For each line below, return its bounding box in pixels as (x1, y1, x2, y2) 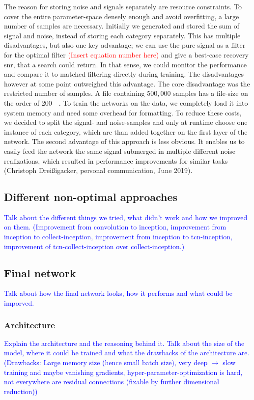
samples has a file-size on (173, 88, 248, 98)
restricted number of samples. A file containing (4, 88, 145, 98)
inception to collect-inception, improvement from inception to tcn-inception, (4, 231, 232, 242)
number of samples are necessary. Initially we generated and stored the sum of (4, 21, 239, 31)
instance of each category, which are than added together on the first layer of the (4, 126, 248, 137)
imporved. (4, 298, 34, 308)
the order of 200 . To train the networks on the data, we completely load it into (4, 97, 248, 108)
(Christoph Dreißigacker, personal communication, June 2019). (4, 165, 193, 175)
